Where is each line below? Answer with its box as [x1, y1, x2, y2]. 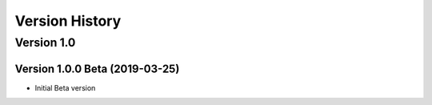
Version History [14, 12, 122, 30]
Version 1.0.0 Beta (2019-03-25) [14, 62, 180, 75]
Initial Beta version [34, 83, 96, 92]
